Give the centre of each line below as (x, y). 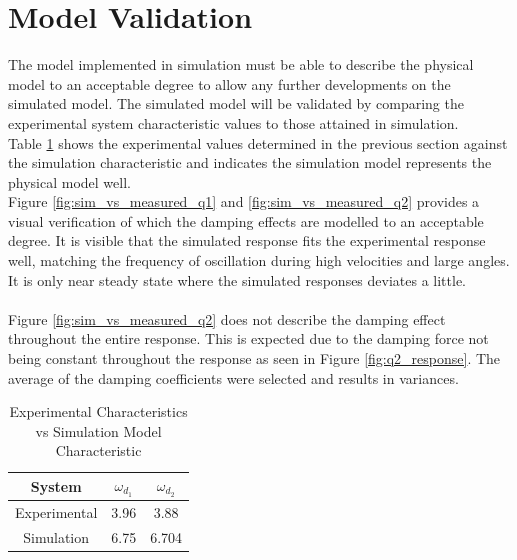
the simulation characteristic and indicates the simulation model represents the (250, 162)
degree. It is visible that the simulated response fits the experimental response (247, 240)
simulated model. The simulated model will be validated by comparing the (236, 103)
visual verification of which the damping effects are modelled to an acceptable (246, 220)
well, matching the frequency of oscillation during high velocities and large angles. (259, 260)
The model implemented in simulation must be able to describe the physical (241, 64)
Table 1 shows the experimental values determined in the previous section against (258, 142)
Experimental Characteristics (98, 411)
